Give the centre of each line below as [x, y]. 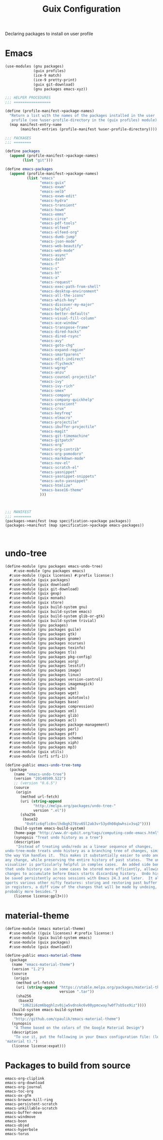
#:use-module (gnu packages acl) [43, 720]
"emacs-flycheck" [57, 363]
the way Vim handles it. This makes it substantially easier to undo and [82, 855]
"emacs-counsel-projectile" [68, 377]
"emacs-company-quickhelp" [67, 400]
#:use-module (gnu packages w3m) [43, 688]
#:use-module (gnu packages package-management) [59, 725]
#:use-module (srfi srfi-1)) [39, 756]
